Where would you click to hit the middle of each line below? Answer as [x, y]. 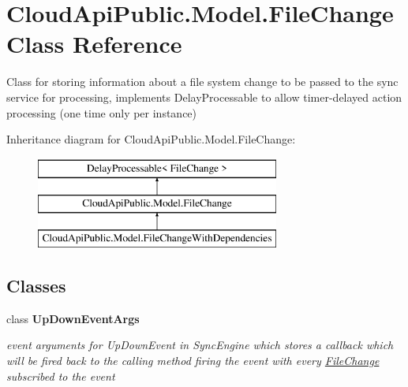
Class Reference [94, 44]
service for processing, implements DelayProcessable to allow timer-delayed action [204, 97]
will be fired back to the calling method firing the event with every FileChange [193, 361]
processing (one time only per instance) [102, 112]
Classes [36, 286]
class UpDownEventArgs [73, 318]
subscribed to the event [61, 376]
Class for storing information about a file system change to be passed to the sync [202, 82]
